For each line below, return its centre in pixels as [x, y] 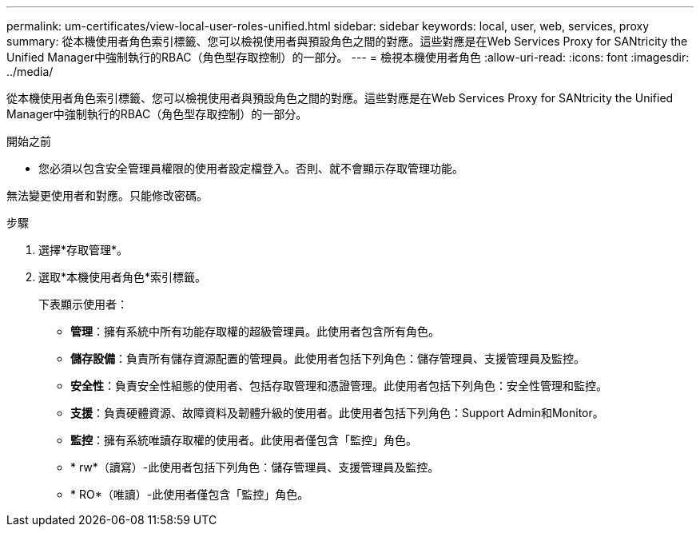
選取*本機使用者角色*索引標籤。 [123, 277]
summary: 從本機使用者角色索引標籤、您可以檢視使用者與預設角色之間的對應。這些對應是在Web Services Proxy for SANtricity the [347, 41]
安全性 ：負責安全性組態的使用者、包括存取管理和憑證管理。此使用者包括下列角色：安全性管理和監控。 [339, 386]
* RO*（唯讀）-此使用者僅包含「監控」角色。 [190, 494]
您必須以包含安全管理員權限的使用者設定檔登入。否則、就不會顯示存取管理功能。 [251, 168]
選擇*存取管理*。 [84, 250]
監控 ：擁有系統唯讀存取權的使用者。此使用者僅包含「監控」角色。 [244, 440]
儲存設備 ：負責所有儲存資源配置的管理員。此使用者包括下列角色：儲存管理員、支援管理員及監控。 [328, 358]
